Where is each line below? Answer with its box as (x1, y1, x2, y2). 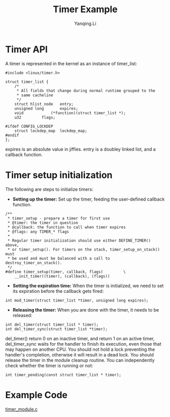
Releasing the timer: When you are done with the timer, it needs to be (12, 307, 159, 313)
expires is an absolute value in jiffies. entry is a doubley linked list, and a (5, 146, 156, 152)
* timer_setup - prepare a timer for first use (7, 215, 110, 221)
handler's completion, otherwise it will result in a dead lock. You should (5, 351, 154, 357)
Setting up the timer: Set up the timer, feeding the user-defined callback (12, 196, 165, 202)
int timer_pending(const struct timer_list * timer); (5, 372, 122, 377)
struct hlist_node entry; (14, 101, 74, 106)
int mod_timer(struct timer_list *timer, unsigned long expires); (5, 298, 149, 303)
